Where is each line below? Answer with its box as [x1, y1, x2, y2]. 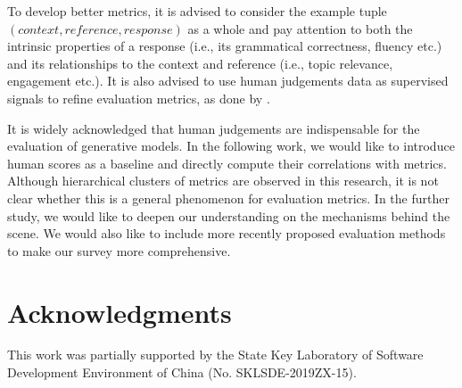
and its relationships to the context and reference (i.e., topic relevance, [7, 54, 393, 72]
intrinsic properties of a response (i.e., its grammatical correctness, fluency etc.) [7, 37, 442, 55]
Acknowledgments [7, 293, 232, 330]
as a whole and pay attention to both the [187, 19, 413, 37]
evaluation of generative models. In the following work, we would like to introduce [7, 136, 455, 155]
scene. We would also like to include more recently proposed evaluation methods [7, 224, 446, 243]
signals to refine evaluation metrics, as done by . [7, 88, 270, 107]
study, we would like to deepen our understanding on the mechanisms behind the [7, 206, 450, 225]
